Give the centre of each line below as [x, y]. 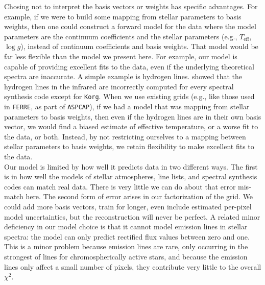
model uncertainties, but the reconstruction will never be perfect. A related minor [132, 216]
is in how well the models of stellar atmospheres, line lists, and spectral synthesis [131, 176]
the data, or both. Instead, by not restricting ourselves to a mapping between [125, 136]
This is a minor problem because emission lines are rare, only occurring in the [126, 246]
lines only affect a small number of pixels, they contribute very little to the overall [133, 266]
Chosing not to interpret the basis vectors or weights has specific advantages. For [131, 6]
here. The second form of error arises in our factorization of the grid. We [139, 196]
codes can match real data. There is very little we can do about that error [120, 186]
